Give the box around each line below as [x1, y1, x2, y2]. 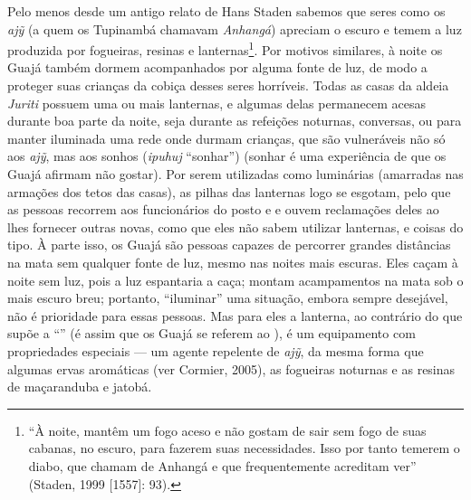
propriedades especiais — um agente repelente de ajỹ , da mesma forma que [7, 341, 424, 360]
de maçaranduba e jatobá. [7, 377, 152, 396]
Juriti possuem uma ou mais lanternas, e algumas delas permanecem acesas [7, 93, 427, 112]
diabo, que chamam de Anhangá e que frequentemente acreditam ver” [28, 456, 417, 475]
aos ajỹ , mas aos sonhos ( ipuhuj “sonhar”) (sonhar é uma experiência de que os [7, 146, 447, 165]
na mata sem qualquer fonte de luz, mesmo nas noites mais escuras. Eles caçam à [7, 252, 458, 271]
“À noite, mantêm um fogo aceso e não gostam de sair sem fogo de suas [28, 420, 427, 439]
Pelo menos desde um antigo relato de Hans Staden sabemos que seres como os [7, 2, 446, 20]
